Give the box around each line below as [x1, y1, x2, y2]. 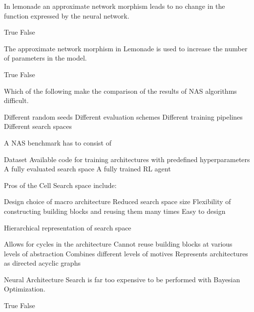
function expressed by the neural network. [4, 10, 129, 21]
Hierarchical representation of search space [4, 222, 131, 232]
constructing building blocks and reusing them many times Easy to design [4, 206, 226, 216]
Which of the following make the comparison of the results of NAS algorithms [4, 85, 237, 96]
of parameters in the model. [4, 53, 87, 63]
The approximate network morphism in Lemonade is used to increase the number [4, 43, 248, 53]
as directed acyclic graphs [4, 258, 81, 268]
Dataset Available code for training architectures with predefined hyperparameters [4, 154, 250, 164]
